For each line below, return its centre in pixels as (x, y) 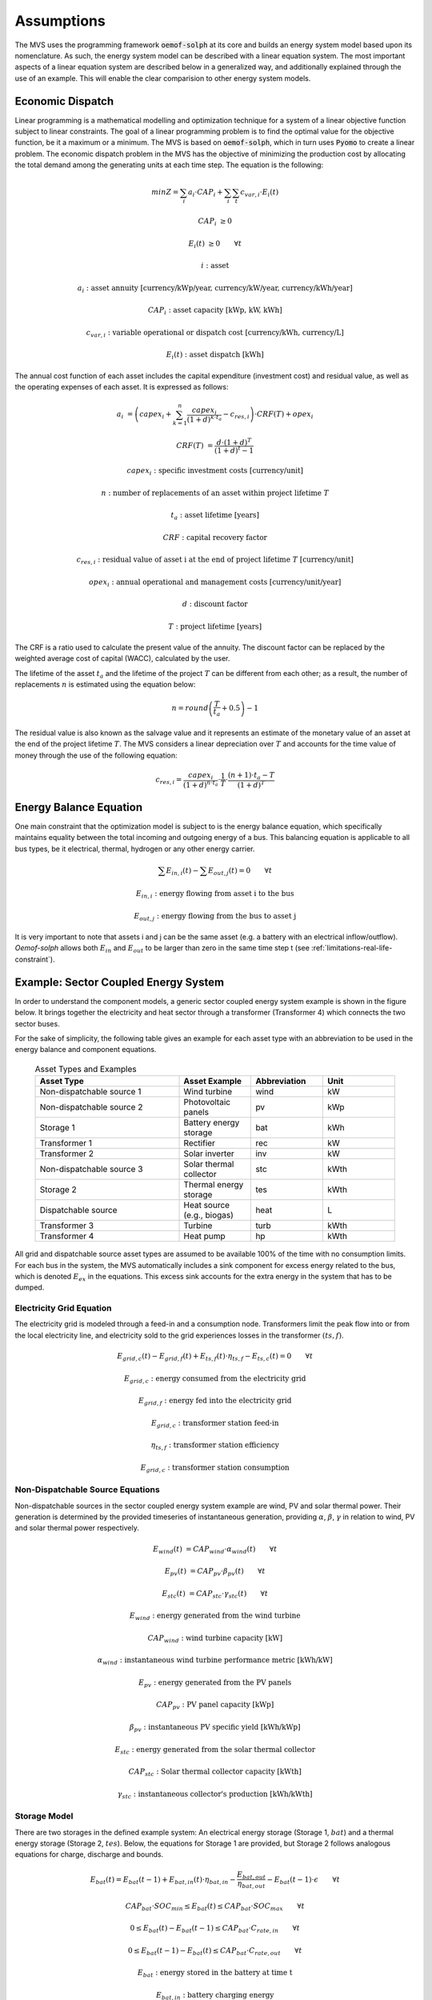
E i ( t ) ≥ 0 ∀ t (215, 244)
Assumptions (60, 21)
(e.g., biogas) (208, 1215)
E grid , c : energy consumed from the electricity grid (215, 1379)
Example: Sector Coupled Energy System (119, 982)
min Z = (165, 192)
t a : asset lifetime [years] (215, 516)
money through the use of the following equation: (96, 755)
